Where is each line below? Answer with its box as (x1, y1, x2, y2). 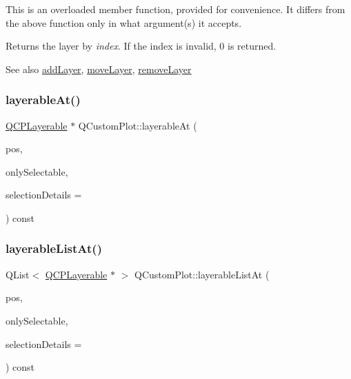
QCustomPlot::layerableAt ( (78, 118, 197, 132)
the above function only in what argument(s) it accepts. (6, 15, 242, 30)
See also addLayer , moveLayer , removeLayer (6, 61, 192, 76)
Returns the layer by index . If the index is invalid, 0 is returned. (6, 39, 277, 53)
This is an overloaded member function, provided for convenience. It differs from (6, 2, 345, 16)
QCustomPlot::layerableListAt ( (134, 267, 270, 281)
